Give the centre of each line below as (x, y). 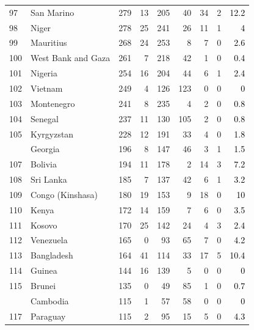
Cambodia (50, 300)
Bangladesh (52, 255)
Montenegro (53, 103)
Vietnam (47, 88)
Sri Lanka (49, 179)
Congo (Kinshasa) (64, 194)
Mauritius (49, 42)
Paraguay (48, 316)
